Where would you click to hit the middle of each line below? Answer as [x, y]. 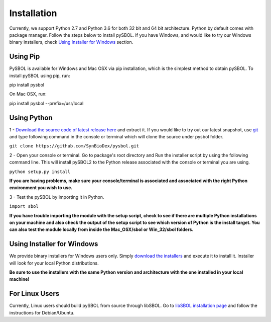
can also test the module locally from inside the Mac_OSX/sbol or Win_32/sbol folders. [101, 229]
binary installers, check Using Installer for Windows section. [71, 42]
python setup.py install [40, 172]
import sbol [24, 207]
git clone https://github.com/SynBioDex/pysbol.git [74, 146]
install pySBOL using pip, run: [40, 75]
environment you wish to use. [41, 188]
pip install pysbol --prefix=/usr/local [46, 103]
